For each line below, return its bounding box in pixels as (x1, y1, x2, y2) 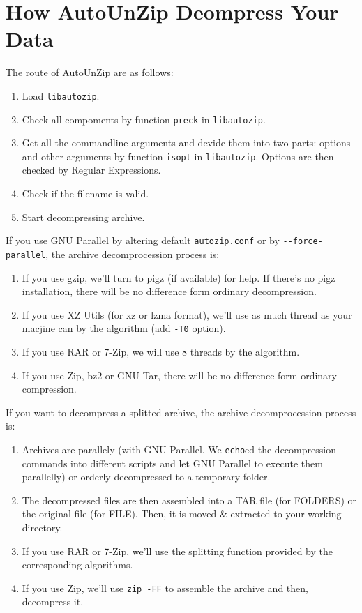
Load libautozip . (22, 88, 100, 103)
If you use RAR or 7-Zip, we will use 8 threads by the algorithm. (22, 345, 300, 358)
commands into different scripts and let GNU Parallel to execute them (22, 455, 323, 470)
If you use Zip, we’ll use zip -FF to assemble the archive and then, (22, 580, 308, 595)
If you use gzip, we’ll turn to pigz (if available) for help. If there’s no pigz (22, 270, 335, 285)
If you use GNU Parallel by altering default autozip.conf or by (6, 233, 280, 248)
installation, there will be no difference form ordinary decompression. (22, 284, 317, 298)
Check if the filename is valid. (22, 186, 149, 201)
